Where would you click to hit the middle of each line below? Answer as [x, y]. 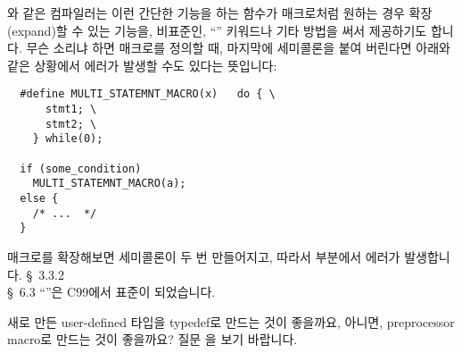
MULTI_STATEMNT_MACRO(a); [109, 184]
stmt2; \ [71, 124]
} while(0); [68, 139]
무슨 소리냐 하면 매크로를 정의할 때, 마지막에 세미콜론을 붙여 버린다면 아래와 [238, 48]
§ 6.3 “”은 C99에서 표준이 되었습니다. [111, 292]
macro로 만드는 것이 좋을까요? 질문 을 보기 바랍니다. [153, 339]
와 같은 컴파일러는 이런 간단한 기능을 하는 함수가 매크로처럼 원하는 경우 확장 [220, 13]
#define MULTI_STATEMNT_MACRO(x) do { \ [148, 94]
